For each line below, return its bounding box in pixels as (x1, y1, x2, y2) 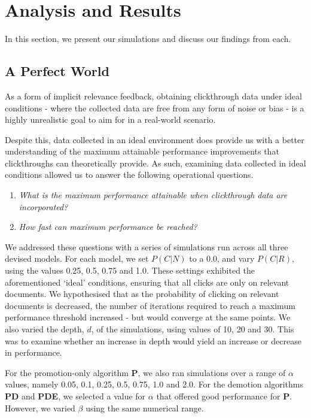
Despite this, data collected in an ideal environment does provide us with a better (5, 133, 304, 146)
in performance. (5, 346, 62, 359)
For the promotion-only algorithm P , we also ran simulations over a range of (5, 366, 286, 378)
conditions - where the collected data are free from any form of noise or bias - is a (5, 101, 304, 114)
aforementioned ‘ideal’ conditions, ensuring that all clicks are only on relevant (5, 275, 289, 288)
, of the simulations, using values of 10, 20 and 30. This (91, 323, 294, 335)
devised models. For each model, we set (5, 252, 149, 265)
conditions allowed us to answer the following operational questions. (5, 168, 254, 181)
